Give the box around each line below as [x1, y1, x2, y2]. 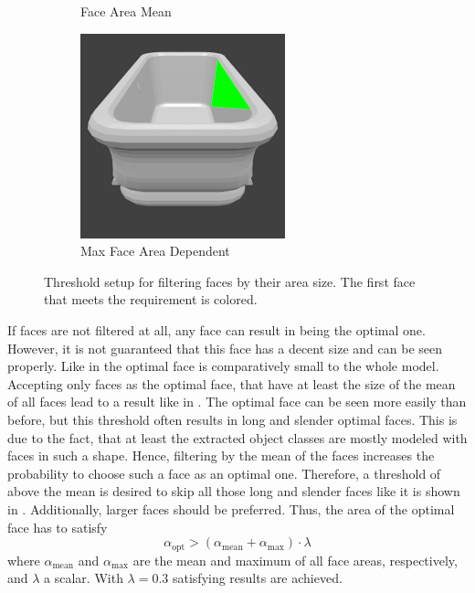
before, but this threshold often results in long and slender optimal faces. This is [7, 409, 458, 429]
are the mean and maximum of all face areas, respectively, [132, 550, 458, 569]
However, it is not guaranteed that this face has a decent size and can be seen [7, 338, 442, 357]
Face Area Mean [80, 2, 172, 20]
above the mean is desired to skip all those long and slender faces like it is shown [7, 482, 460, 501]
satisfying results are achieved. [172, 568, 343, 588]
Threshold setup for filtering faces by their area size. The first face [44, 271, 416, 291]
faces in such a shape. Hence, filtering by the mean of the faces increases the [7, 446, 435, 465]
